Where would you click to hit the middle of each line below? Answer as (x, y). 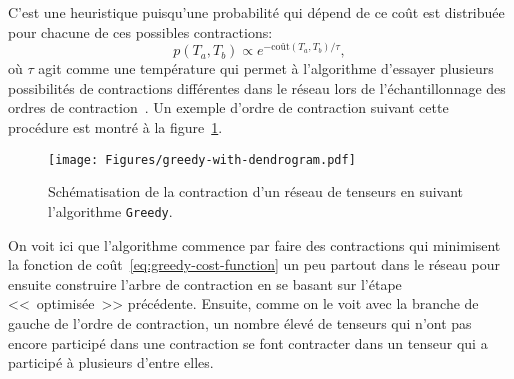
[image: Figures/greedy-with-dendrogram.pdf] (202, 159)
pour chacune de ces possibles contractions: (140, 31)
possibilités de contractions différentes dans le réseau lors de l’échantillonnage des (257, 87)
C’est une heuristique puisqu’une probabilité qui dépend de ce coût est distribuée (256, 12)
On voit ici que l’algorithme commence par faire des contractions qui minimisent (254, 244)
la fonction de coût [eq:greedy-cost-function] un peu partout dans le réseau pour (254, 264)
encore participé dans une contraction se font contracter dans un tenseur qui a (248, 342)
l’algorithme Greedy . (110, 210)
